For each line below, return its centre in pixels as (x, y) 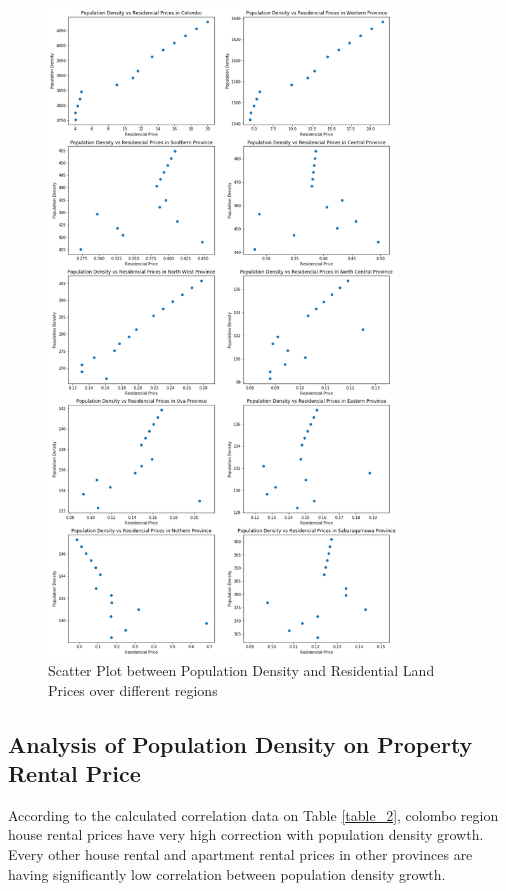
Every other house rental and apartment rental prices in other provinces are (240, 854)
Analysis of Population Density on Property (240, 743)
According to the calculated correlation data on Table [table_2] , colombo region (253, 814)
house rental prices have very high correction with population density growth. (246, 834)
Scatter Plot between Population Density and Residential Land (241, 670)
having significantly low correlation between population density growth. (227, 873)
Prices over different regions (133, 689)
